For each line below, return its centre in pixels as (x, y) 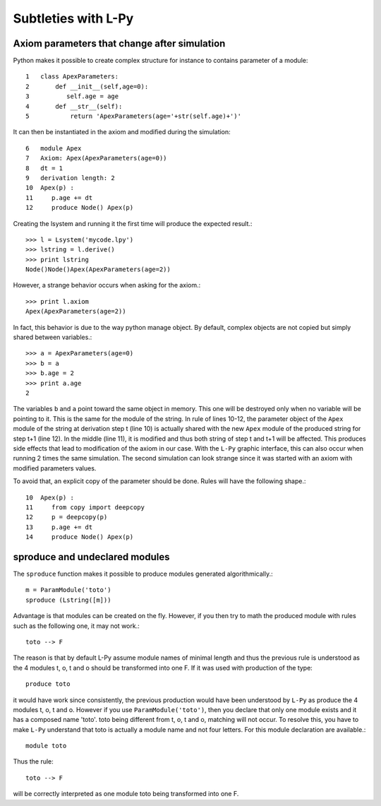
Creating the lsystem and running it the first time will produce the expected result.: (133, 223)
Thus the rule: (34, 761)
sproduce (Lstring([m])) (68, 600)
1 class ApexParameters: (72, 77)
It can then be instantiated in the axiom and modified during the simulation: (122, 132)
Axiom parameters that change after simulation (119, 43)
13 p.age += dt (59, 527)
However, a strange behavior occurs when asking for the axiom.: (107, 285)
